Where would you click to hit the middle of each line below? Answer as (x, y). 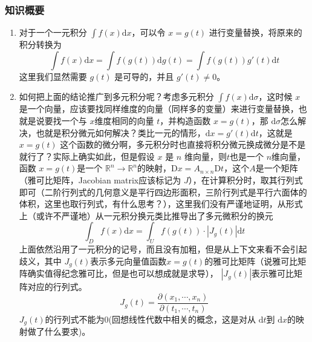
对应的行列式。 (57, 287)
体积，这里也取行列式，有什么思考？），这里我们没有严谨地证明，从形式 (161, 204)
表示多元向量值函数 (128, 261)
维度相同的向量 (124, 120)
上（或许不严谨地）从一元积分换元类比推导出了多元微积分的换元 (146, 215)
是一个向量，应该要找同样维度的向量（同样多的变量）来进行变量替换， (159, 109)
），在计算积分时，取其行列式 (245, 179)
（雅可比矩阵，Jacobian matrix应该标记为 (100, 179)
